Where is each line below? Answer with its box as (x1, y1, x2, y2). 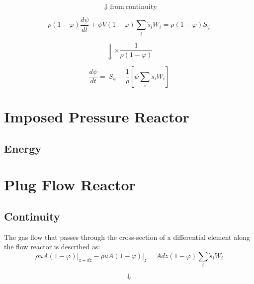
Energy (4, 140, 42, 156)
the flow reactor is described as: (4, 241, 100, 252)
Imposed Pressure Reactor (4, 106, 189, 126)
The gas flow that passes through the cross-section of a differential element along (4, 231, 250, 242)
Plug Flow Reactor (4, 174, 136, 195)
